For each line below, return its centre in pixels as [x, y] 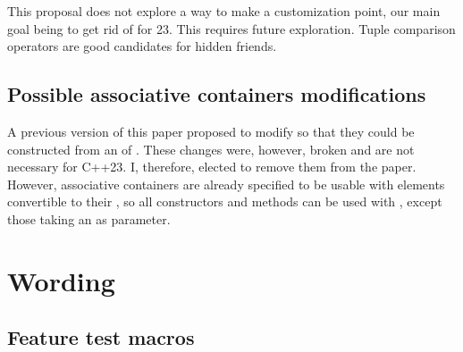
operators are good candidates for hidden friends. [142, 46]
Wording [61, 280]
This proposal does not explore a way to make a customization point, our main [224, 11]
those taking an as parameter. [89, 218]
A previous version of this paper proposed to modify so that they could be [211, 131]
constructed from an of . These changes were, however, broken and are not [211, 149]
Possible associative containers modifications [217, 94]
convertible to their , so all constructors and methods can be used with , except [225, 201]
